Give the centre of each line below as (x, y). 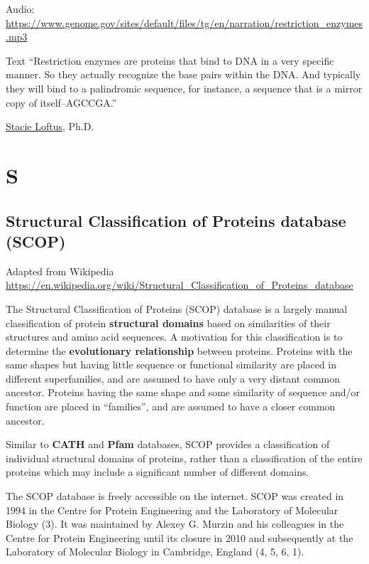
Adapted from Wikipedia (60, 271)
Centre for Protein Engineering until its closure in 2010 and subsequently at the (180, 537)
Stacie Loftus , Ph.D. (50, 126)
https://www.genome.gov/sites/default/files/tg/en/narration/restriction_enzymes (184, 22)
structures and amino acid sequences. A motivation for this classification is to (174, 337)
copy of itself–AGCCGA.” (61, 102)
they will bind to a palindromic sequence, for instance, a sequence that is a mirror (184, 88)
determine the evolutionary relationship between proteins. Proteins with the (179, 350)
